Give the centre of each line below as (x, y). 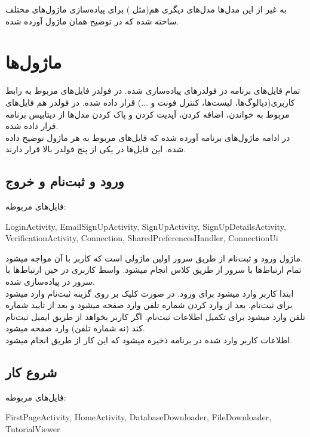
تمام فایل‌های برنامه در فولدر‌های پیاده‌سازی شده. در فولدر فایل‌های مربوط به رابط (153, 90)
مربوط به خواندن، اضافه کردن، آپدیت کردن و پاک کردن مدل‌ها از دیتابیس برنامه (148, 114)
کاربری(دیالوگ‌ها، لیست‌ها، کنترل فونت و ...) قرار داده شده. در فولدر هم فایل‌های (150, 102)
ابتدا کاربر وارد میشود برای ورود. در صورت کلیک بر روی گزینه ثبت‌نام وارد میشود (150, 293)
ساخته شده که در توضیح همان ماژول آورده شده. (92, 21)
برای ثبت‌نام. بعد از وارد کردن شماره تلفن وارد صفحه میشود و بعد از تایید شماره (149, 305)
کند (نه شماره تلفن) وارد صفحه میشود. (75, 328)
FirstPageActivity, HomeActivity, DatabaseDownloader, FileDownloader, (139, 417)
